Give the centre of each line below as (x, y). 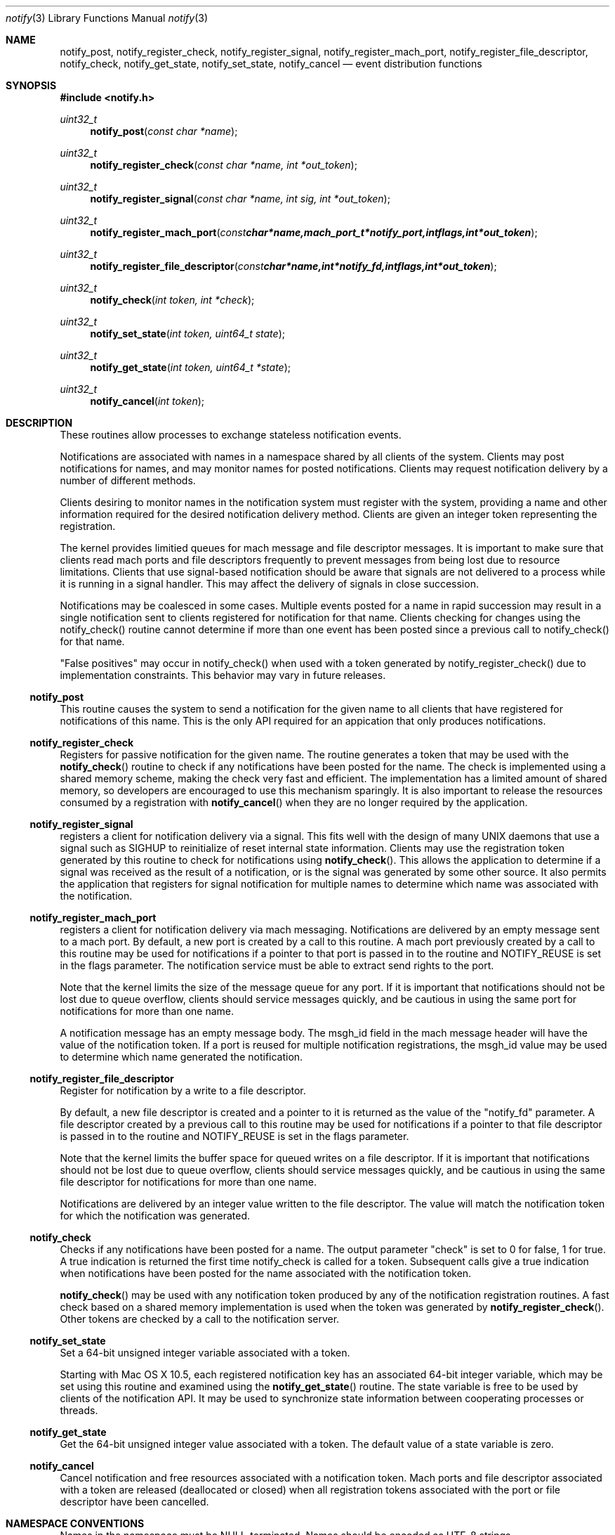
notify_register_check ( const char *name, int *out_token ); (224, 165)
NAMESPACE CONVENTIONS (75, 1523)
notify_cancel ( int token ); (147, 401)
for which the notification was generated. (155, 1216)
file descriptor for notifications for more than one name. (188, 1182)
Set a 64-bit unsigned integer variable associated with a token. (205, 1353)
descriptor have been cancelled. (134, 1502)
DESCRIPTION (39, 423)
